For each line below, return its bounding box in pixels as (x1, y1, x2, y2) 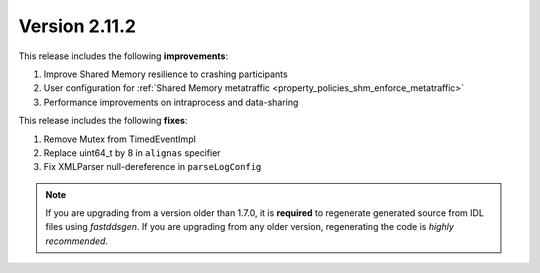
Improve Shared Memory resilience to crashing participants (43, 68, 289, 80)
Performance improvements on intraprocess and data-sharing (43, 96, 299, 108)
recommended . (45, 235, 109, 247)
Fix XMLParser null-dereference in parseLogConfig (43, 161, 262, 173)
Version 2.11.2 (18, 15, 137, 37)
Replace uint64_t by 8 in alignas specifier (43, 146, 221, 159)
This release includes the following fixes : (18, 115, 188, 127)
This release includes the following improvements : (18, 50, 229, 62)
